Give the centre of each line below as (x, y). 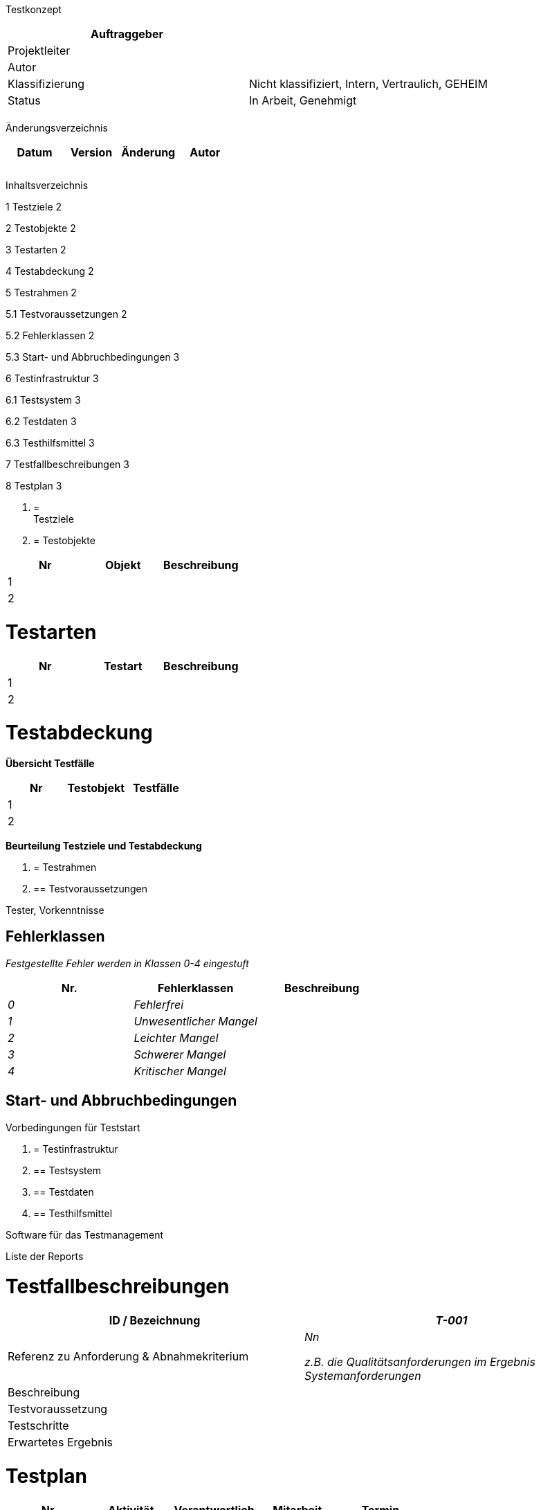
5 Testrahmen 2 (41, 293)
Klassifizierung (46, 84)
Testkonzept (34, 9)
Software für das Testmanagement (85, 1234)
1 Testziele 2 (34, 207)
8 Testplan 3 (34, 486)
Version (92, 152)
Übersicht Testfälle (50, 763)
